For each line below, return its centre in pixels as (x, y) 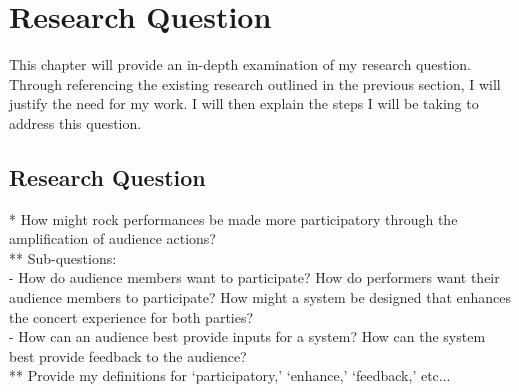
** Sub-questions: (63, 257)
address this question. (75, 122)
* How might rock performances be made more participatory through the (233, 218)
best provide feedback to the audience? (128, 355)
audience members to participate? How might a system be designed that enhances (260, 297)
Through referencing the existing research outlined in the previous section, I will (255, 83)
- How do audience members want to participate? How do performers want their (254, 277)
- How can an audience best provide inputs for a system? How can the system (247, 336)
